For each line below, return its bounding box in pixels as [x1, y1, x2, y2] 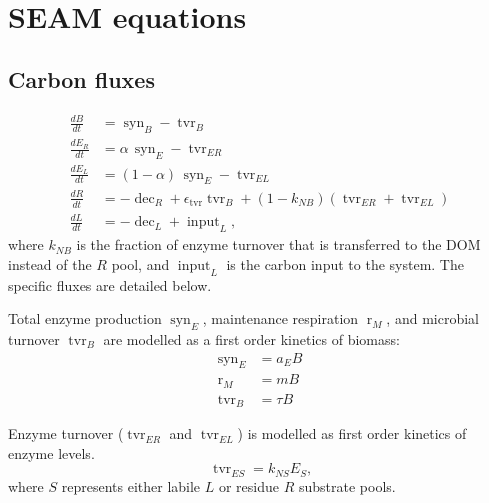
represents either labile [61, 475, 201, 496]
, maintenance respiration [202, 308, 359, 329]
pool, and [111, 253, 170, 274]
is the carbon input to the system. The [226, 253, 464, 274]
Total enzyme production [8, 308, 162, 329]
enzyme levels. [8, 442, 95, 463]
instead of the [8, 253, 92, 274]
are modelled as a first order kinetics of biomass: [103, 328, 400, 349]
